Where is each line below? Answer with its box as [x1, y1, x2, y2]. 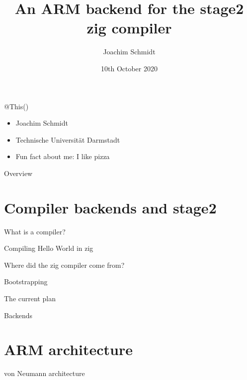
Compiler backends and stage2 [4, 197, 217, 217]
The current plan [4, 293, 56, 303]
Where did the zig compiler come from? [4, 259, 125, 270]
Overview [4, 168, 33, 178]
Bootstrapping [4, 276, 48, 287]
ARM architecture [4, 339, 133, 360]
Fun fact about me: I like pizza [15, 151, 110, 162]
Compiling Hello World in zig [4, 243, 93, 253]
